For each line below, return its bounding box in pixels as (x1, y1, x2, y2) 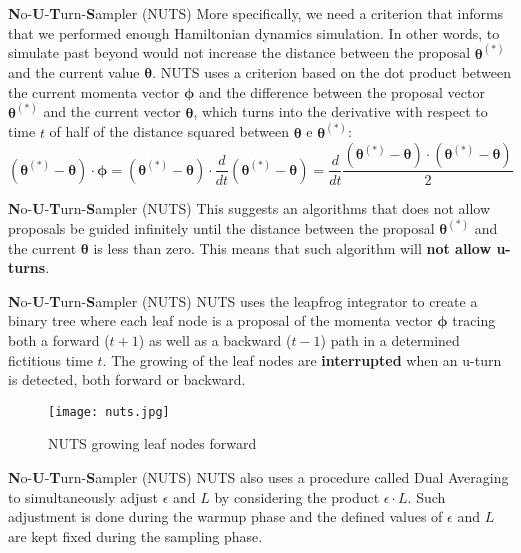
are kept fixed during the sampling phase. (8, 525, 263, 546)
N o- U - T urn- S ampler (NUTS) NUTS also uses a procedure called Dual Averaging (8, 466, 509, 487)
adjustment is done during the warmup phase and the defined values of (8, 506, 443, 527)
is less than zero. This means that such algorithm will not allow (93, 237, 492, 258)
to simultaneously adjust (8, 486, 158, 507)
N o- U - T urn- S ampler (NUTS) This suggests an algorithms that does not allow (8, 197, 491, 218)
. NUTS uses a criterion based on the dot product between (152, 62, 512, 83)
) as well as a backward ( (138, 329, 292, 350)
